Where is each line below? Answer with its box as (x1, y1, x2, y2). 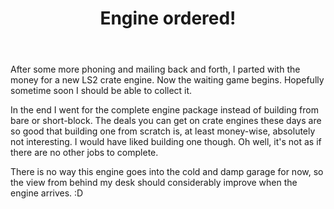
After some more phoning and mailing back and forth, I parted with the (10, 63, 301, 76)
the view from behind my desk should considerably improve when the (10, 177, 298, 189)
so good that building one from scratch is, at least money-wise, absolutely (10, 125, 316, 137)
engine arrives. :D (10, 187, 84, 199)
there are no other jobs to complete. (10, 147, 159, 159)
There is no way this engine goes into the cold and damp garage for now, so (10, 166, 324, 178)
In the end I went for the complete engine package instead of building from (10, 104, 319, 116)
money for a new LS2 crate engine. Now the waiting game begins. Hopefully (10, 74, 325, 86)
